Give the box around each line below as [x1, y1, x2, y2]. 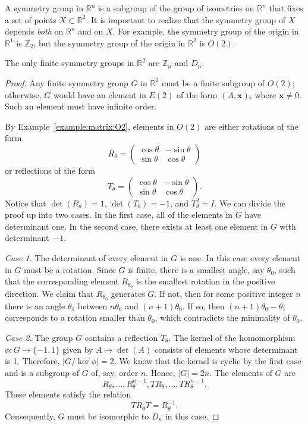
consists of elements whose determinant [154, 343, 298, 355]
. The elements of [209, 366, 272, 378]
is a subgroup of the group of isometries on [98, 2, 254, 14]
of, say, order [91, 366, 139, 378]
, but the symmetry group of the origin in [33, 36, 186, 49]
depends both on [5, 25, 64, 37]
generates [111, 287, 145, 299]
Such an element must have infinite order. [5, 100, 157, 112]
